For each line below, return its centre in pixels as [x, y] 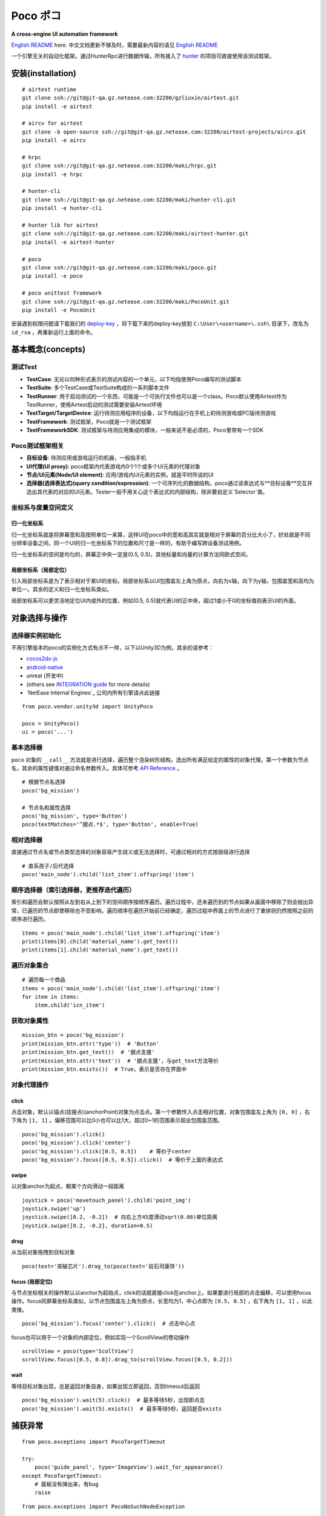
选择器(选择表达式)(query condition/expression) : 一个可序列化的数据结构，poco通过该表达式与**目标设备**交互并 [170, 483]
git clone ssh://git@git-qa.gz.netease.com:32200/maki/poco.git [120, 267]
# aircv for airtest [52, 123]
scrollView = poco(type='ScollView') [78, 1351]
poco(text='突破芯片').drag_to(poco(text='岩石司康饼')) [103, 1266]
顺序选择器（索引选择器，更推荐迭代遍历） [73, 890]
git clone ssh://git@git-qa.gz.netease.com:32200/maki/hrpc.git [120, 166]
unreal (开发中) [45, 676]
